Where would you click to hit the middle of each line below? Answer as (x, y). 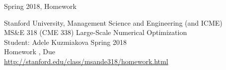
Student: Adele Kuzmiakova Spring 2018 (66, 42)
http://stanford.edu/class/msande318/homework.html (86, 61)
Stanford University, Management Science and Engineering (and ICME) (113, 22)
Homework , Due (30, 52)
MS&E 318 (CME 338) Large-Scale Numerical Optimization (96, 32)
